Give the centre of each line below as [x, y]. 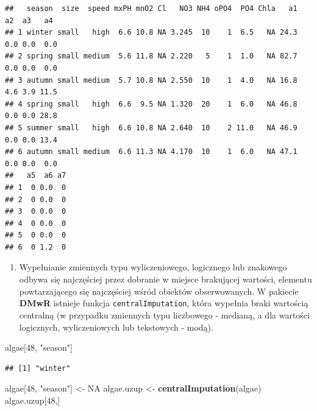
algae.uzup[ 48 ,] [33, 400]
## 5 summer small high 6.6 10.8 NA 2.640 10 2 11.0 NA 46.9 [151, 128]
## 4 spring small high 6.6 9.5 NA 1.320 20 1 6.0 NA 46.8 [151, 104]
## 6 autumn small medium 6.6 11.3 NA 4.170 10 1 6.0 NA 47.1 [151, 152]
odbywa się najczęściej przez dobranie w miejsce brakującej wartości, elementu [166, 279]
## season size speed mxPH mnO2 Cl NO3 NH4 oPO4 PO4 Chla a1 [151, 9]
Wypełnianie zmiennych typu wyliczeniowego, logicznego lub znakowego [153, 267]
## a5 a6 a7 [36, 176]
